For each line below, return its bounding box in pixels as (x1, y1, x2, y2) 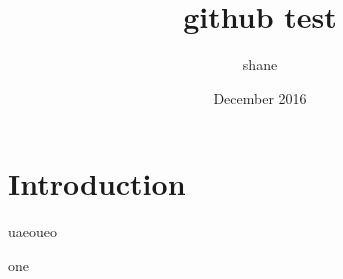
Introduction (8, 163, 186, 204)
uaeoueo (8, 221, 57, 242)
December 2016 (213, 87, 307, 108)
